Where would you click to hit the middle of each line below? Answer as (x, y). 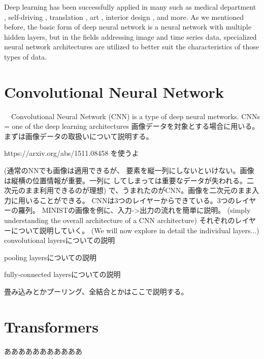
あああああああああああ (43, 351)
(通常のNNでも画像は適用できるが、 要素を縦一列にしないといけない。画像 (129, 170)
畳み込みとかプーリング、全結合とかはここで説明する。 (96, 291)
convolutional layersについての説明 (60, 240)
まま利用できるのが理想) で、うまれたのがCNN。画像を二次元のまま (139, 190)
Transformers (52, 326)
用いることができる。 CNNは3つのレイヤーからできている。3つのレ (130, 200)
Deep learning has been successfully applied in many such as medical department (130, 7)
